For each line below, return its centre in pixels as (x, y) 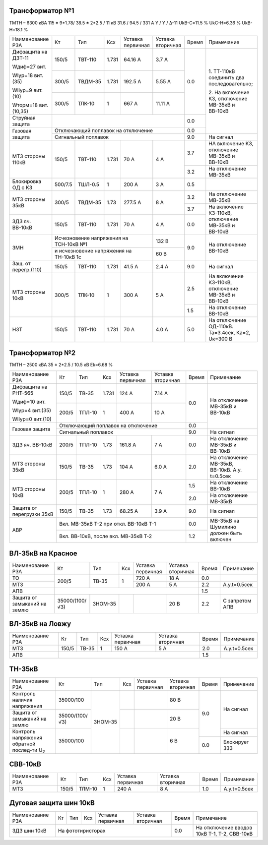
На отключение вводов (224, 827)
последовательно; (231, 84)
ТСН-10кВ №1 (71, 244)
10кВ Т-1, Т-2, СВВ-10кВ (224, 834)
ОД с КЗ (22, 187)
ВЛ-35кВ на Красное (43, 553)
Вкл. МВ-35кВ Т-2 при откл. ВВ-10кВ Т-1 (107, 524)
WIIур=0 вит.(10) (32, 419)
